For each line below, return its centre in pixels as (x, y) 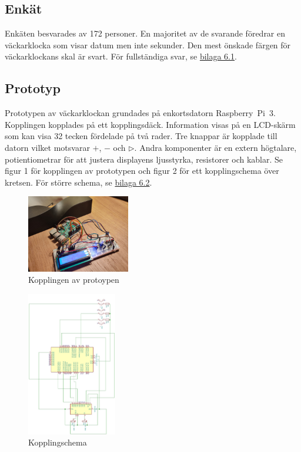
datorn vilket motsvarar (47, 147)
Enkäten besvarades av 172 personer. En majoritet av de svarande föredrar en (145, 33)
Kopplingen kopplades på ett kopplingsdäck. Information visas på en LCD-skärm (150, 124)
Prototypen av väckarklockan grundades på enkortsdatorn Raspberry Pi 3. (140, 113)
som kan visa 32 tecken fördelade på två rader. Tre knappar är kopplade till (141, 136)
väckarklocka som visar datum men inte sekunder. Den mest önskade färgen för (148, 44)
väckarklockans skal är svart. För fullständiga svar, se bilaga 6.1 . (121, 56)
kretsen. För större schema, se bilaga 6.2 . (78, 182)
